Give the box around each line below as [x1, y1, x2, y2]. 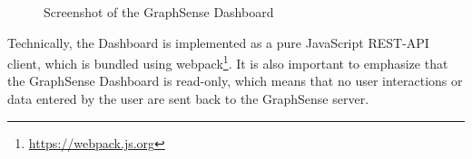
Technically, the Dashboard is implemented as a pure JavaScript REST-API [7, 33, 429, 51]
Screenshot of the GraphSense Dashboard [44, 3, 274, 21]
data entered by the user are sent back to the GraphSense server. [7, 89, 369, 108]
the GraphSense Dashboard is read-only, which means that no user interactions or [7, 71, 463, 90]
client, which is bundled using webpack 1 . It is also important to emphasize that [7, 51, 448, 72]
